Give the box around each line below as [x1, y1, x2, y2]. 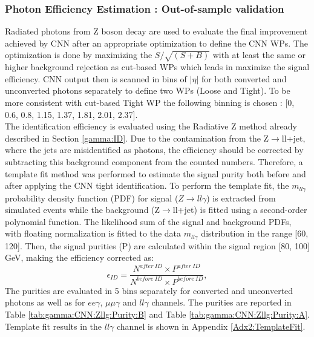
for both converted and [201, 72, 287, 85]
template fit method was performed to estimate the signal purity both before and [5, 167, 306, 180]
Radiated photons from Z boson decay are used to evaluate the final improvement [5, 25, 308, 38]
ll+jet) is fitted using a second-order [172, 203, 307, 216]
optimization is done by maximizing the [5, 48, 152, 61]
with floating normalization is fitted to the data [5, 227, 182, 240]
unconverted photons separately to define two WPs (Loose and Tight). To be [5, 84, 290, 97]
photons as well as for [5, 296, 85, 309]
